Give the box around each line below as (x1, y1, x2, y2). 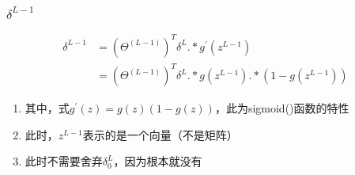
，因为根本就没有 (113, 153, 202, 169)
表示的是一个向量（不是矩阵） (82, 126, 238, 143)
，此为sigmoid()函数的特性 (214, 100, 349, 116)
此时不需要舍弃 (25, 153, 103, 169)
